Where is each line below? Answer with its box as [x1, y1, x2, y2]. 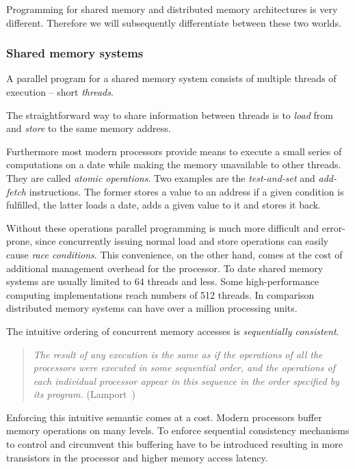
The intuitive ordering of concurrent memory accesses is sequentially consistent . [6, 323, 339, 338]
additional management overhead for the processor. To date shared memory [6, 260, 324, 275]
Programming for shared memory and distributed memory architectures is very [6, 2, 338, 16]
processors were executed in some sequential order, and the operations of [33, 360, 336, 375]
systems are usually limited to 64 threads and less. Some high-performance [6, 274, 319, 289]
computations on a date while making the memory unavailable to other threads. [6, 157, 341, 172]
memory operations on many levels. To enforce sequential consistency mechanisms [6, 423, 350, 438]
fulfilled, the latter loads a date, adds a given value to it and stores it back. [6, 198, 321, 212]
